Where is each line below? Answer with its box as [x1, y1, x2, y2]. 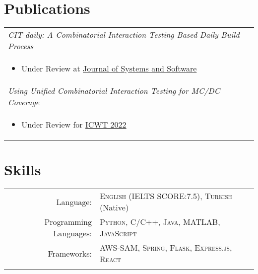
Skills [4, 159, 41, 180]
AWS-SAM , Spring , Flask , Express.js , [99, 242, 232, 254]
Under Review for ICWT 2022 [21, 119, 127, 131]
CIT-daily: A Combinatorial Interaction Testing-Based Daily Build [8, 29, 240, 41]
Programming [44, 216, 92, 228]
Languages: [53, 227, 92, 239]
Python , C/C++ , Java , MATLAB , [99, 216, 220, 228]
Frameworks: [48, 247, 92, 259]
